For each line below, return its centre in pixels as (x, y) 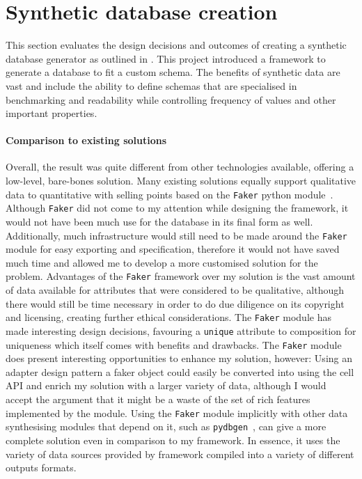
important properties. (52, 113)
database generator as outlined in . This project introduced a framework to (166, 58)
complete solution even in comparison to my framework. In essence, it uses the (173, 440)
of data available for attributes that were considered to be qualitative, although (175, 290)
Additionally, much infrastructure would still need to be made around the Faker (176, 235)
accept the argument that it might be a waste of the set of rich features (158, 399)
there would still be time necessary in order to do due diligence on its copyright (175, 303)
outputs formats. (41, 468)
